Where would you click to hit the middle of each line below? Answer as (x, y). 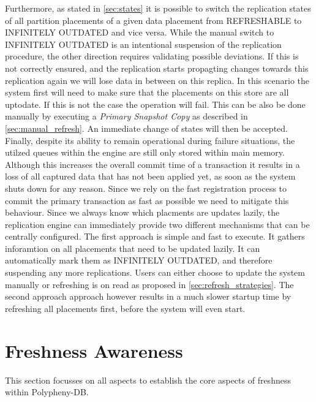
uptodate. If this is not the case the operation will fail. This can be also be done (155, 104)
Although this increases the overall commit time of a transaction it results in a (152, 164)
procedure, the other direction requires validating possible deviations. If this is (152, 56)
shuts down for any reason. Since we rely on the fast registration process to (146, 188)
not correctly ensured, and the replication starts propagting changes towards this (157, 68)
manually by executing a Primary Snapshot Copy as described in (126, 116)
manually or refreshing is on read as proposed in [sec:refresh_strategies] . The (149, 284)
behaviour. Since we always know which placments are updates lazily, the (142, 212)
